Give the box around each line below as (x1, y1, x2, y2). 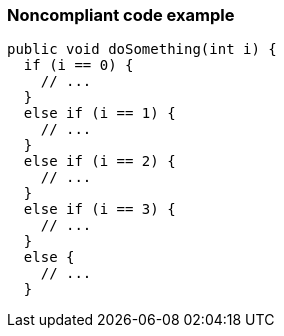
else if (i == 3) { (23, 201, 176, 218)
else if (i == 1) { (23, 105, 176, 122)
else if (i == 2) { (23, 153, 176, 170)
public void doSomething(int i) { (7, 41, 277, 58)
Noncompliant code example (7, 5, 235, 25)
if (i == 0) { (23, 57, 134, 74)
